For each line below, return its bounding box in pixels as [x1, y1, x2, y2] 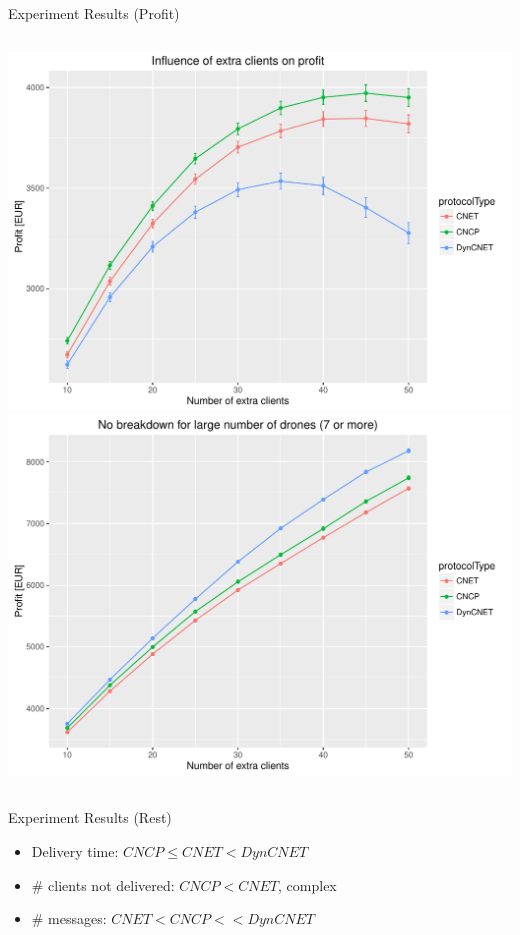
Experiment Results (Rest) [8, 807, 172, 828]
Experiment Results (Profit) [8, 3, 180, 23]
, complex [278, 874, 337, 895]
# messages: [31, 908, 107, 929]
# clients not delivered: [31, 874, 175, 895]
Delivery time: [31, 840, 119, 861]
